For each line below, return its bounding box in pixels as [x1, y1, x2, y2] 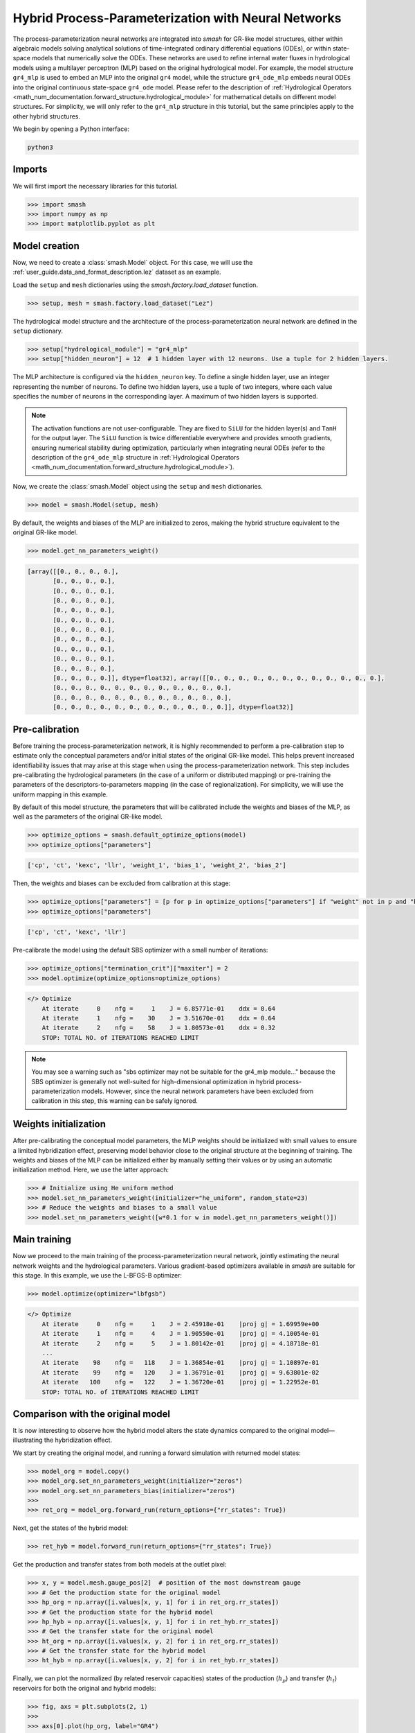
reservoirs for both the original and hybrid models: [12, 1684, 156, 1692]
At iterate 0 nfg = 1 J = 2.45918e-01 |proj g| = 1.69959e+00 [41, 1320, 320, 1327]
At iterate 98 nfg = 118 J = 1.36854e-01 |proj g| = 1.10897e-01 [41, 1359, 320, 1367]
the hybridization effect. [44, 1436, 113, 1445]
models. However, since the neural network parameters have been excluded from [81, 1087, 314, 1095]
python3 [27, 143, 53, 152]
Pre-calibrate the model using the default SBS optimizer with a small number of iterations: [12, 946, 268, 955]
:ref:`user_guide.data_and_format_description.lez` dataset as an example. [12, 268, 221, 277]
